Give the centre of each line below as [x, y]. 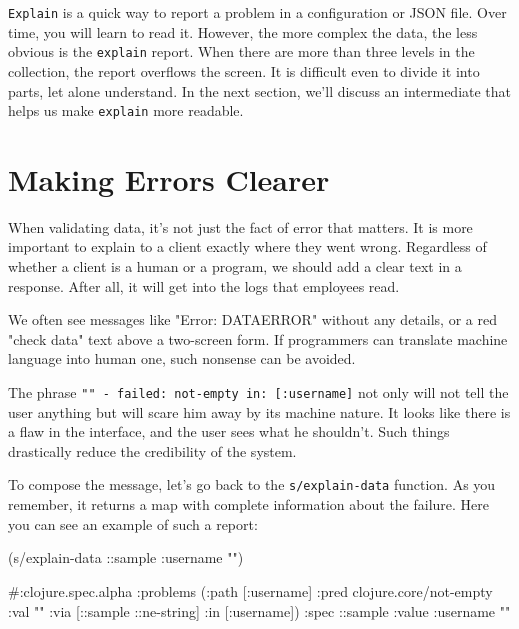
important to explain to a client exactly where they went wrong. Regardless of [247, 246]
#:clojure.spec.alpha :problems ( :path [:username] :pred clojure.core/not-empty [250, 590]
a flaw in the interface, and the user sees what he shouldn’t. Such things [229, 431]
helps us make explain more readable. [126, 110]
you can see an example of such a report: [133, 523]
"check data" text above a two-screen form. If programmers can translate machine [258, 338]
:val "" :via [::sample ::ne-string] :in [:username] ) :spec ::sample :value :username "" [259, 610]
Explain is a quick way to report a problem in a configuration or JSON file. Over [257, 12]
